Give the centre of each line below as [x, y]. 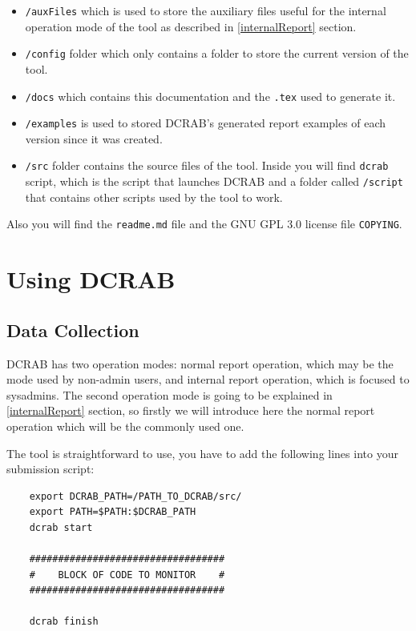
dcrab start [61, 527]
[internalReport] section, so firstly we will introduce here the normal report [191, 410]
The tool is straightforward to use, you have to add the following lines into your [202, 453]
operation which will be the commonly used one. [125, 426]
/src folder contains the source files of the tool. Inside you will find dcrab [207, 165]
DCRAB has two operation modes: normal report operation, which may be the [200, 363]
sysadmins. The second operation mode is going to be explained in [170, 394]
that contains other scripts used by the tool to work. [154, 197]
